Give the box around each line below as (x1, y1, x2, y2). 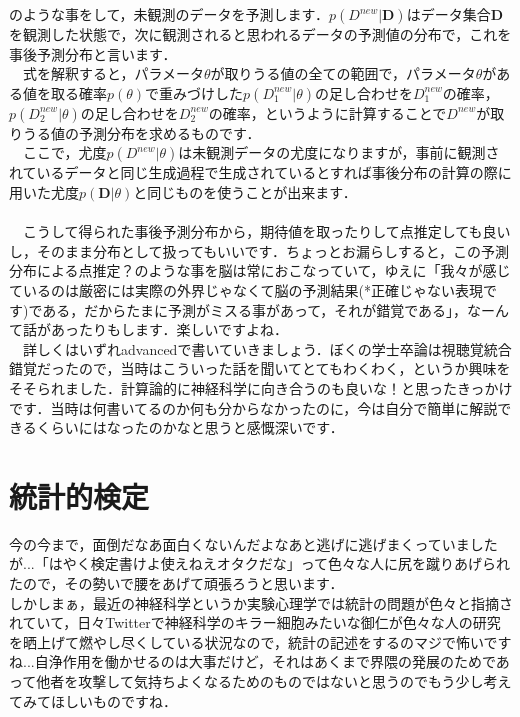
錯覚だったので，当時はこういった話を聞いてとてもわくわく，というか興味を (9, 358, 511, 379)
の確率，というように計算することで (208, 102, 447, 123)
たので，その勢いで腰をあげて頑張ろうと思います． (9, 573, 344, 593)
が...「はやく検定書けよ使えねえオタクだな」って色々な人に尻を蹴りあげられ (9, 553, 510, 574)
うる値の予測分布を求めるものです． (22, 122, 261, 143)
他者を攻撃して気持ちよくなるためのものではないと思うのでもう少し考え (36, 670, 512, 691)
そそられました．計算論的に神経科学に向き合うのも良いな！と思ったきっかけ (9, 377, 513, 398)
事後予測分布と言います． (9, 43, 177, 64)
